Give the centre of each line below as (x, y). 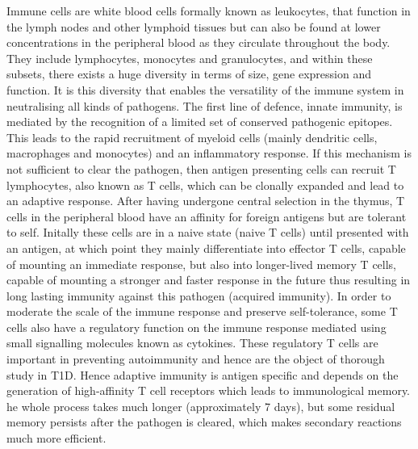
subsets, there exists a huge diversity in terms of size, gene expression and (189, 74)
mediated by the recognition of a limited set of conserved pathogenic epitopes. (200, 122)
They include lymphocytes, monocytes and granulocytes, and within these (190, 58)
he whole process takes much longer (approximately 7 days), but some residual (201, 406)
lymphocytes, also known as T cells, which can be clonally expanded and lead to (205, 185)
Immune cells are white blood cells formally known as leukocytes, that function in (209, 10)
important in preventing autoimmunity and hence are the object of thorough (196, 359)
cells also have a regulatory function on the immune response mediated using (196, 327)
